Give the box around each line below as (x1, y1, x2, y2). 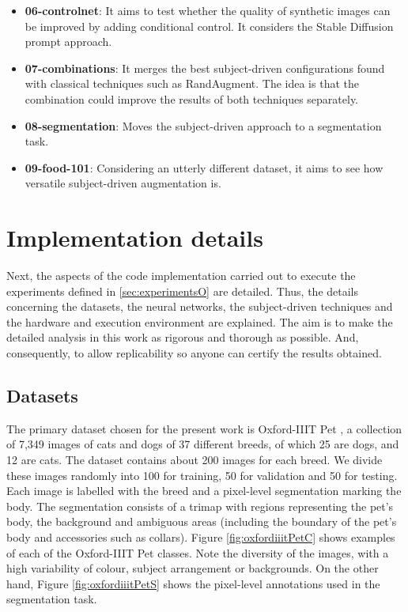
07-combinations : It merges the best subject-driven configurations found (25, 59, 385, 76)
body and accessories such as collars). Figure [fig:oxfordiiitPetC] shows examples (6, 528, 395, 545)
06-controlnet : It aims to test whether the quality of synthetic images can (25, 2, 391, 18)
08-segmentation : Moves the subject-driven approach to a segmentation (25, 117, 382, 134)
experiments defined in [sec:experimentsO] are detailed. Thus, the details (6, 282, 359, 299)
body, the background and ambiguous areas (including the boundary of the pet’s (6, 513, 397, 530)
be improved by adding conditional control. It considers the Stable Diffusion (25, 17, 394, 34)
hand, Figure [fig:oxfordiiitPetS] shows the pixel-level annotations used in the (6, 575, 380, 591)
